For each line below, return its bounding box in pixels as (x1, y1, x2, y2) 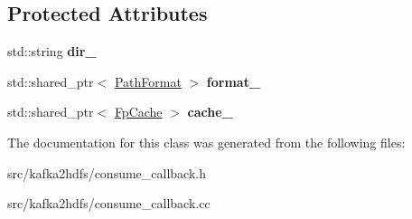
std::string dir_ (7, 42, 97, 61)
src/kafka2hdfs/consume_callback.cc (7, 194, 211, 213)
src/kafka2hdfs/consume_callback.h (7, 163, 207, 182)
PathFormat (114, 71, 182, 90)
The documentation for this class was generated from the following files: (7, 132, 406, 151)
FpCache (114, 102, 163, 121)
